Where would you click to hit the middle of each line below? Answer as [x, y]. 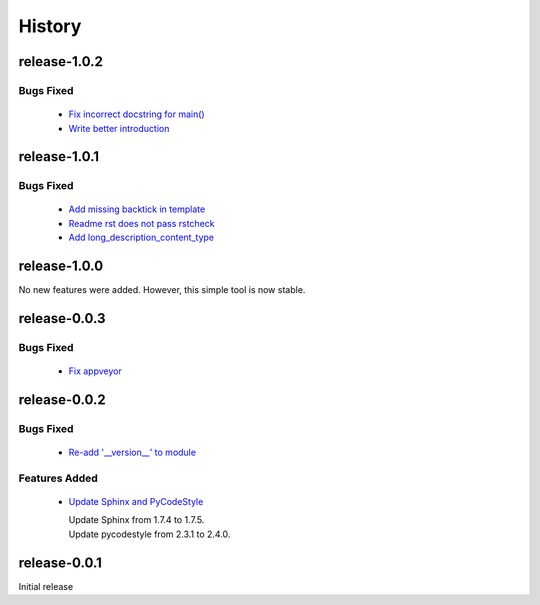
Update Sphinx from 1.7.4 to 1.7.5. [136, 520]
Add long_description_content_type [141, 237]
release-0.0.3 [62, 318]
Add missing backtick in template [137, 209]
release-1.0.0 [61, 266]
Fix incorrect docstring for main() [136, 114]
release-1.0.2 [61, 61]
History [50, 26]
